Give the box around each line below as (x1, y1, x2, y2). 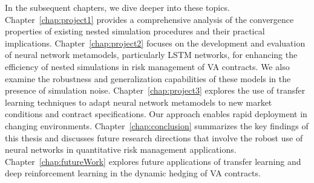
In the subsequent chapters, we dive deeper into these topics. (5, 1, 230, 13)
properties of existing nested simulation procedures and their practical (5, 25, 265, 37)
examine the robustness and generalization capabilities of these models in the (5, 72, 291, 85)
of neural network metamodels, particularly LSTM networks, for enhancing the (5, 48, 298, 61)
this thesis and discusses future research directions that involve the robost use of (5, 131, 303, 144)
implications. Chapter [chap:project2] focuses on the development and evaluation (5, 36, 306, 49)
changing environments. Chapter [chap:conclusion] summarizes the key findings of (5, 119, 309, 132)
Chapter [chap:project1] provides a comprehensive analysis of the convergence (5, 13, 294, 25)
